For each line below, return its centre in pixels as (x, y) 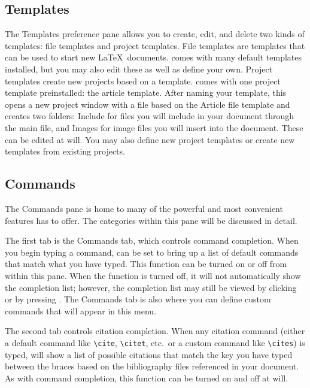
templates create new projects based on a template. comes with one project (143, 81)
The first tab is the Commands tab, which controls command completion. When (152, 240)
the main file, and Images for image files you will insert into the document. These (154, 127)
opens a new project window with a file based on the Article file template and (148, 104)
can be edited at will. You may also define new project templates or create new (150, 139)
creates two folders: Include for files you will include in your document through (150, 116)
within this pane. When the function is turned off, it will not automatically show (153, 275)
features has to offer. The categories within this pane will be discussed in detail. (151, 220)
